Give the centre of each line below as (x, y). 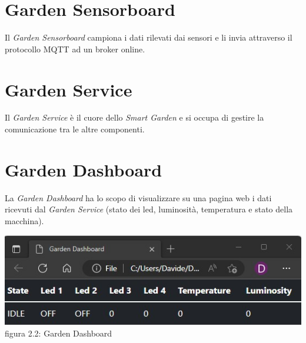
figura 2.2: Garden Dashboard (59, 333)
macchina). (24, 220)
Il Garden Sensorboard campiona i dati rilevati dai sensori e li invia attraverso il (149, 37)
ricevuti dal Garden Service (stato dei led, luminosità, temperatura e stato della (149, 209)
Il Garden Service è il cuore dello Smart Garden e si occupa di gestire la (134, 117)
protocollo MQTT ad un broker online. (75, 49)
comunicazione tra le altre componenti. (75, 129)
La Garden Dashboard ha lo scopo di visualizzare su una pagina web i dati (138, 197)
